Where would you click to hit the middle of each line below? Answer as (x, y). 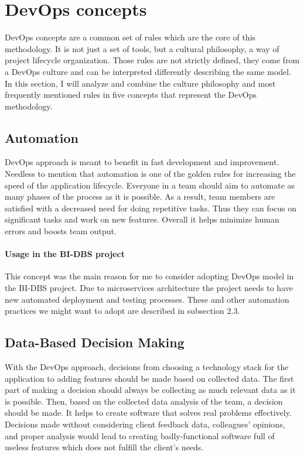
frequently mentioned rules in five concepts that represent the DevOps (131, 95)
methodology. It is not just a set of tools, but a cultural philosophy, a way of (142, 48)
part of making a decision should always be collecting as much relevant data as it (150, 390)
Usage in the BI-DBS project (65, 254)
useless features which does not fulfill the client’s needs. (104, 447)
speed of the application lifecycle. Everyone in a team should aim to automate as (150, 185)
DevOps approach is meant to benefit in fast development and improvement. (142, 162)
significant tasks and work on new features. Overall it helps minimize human (142, 219)
